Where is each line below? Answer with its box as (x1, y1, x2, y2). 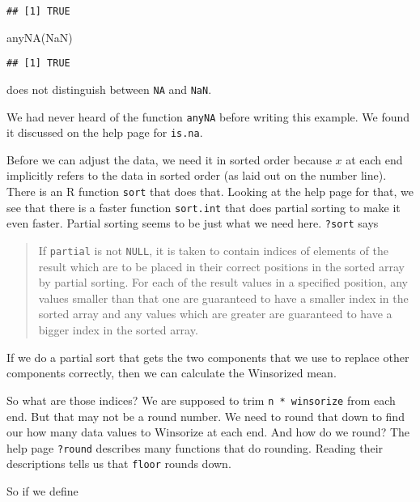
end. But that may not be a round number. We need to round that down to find (6, 407, 405, 424)
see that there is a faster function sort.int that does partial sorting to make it (6, 198, 401, 215)
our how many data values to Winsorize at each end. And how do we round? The (6, 423, 410, 440)
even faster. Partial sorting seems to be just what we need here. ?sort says (6, 215, 379, 232)
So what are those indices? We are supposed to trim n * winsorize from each (6, 391, 396, 408)
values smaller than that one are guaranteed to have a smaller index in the (38, 289, 409, 306)
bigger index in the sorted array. (38, 321, 198, 338)
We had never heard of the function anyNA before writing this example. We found (6, 108, 410, 125)
